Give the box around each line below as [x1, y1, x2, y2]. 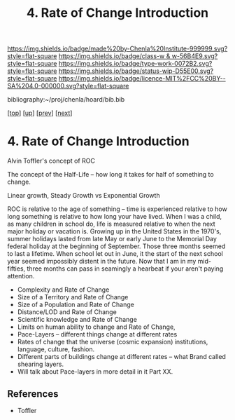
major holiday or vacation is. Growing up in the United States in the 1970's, [7, 227, 222, 236]
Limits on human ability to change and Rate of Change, [17, 323, 176, 331]
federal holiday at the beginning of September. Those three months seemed [7, 242, 226, 250]
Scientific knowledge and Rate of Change [17, 316, 138, 324]
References [7, 388, 59, 400]
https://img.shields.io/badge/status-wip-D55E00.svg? [58, 67, 214, 75]
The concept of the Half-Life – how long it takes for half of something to [7, 170, 215, 179]
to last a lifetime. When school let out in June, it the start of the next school [7, 250, 224, 258]
